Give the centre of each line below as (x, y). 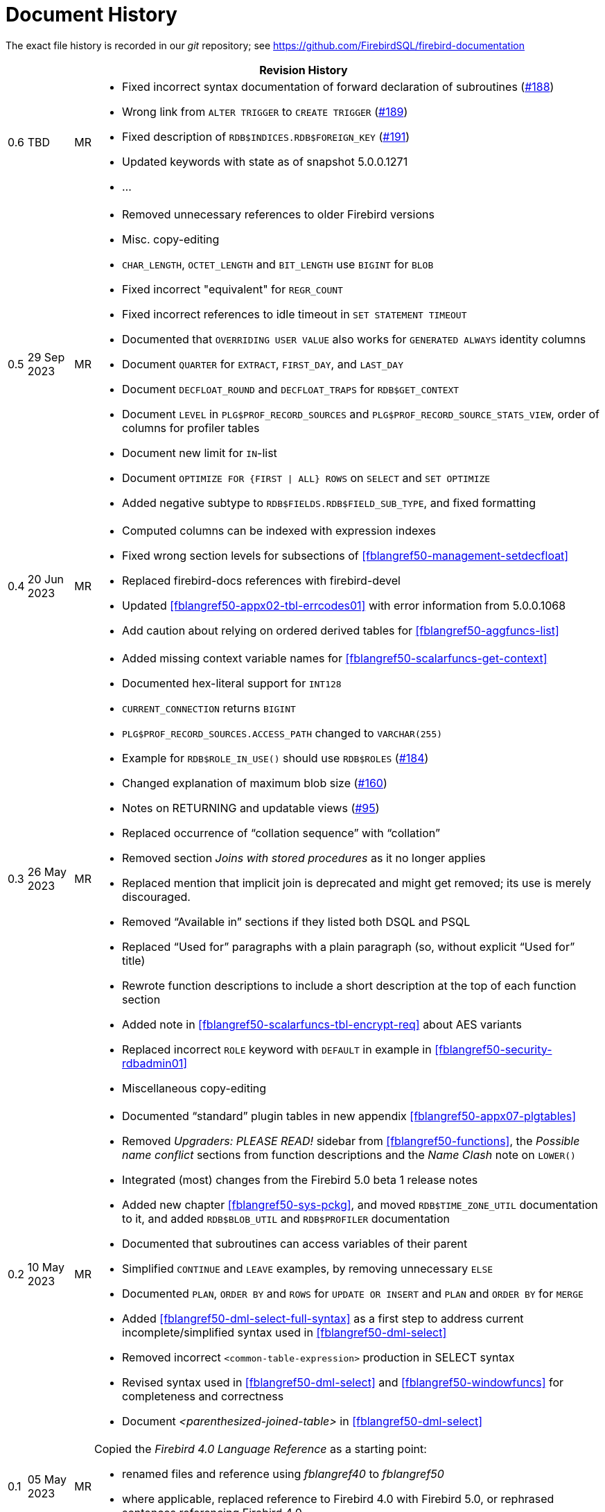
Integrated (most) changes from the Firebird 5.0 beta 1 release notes (300, 1179)
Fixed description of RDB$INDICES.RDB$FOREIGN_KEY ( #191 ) (266, 136)
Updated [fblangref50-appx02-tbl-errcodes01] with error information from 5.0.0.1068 (344, 605)
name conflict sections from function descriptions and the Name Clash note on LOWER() (349, 1154)
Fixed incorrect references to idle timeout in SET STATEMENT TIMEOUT (295, 314)
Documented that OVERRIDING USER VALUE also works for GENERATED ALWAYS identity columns (354, 339)
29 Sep (46, 357)
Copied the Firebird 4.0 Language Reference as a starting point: (261, 1449)
